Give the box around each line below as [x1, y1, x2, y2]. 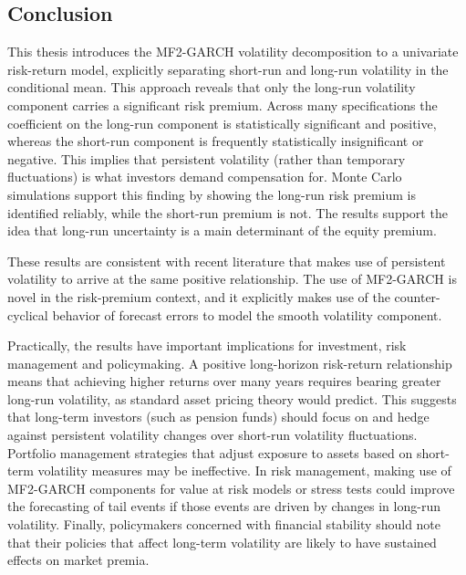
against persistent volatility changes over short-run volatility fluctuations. [7, 425, 418, 444]
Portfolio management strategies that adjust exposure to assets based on [7, 443, 413, 462]
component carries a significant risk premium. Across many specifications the [7, 95, 438, 114]
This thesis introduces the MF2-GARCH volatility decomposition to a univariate [7, 42, 459, 61]
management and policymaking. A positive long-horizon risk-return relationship [7, 353, 452, 372]
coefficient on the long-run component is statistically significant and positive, [7, 113, 437, 132]
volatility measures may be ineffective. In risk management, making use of [37, 461, 451, 480]
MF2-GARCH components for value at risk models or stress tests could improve [7, 478, 455, 497]
